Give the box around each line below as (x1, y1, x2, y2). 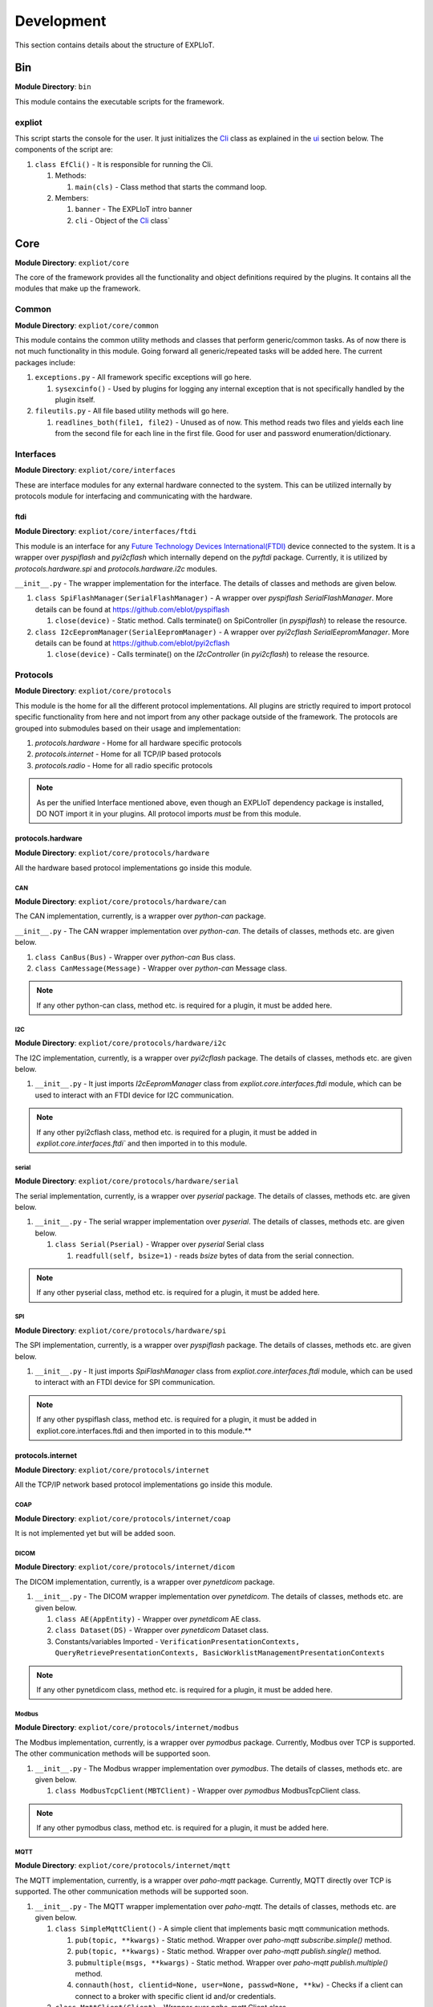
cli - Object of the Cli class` (75, 215, 170, 225)
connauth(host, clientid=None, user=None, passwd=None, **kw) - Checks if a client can (75, 1980, 403, 1990)
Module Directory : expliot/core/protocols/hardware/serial (14, 1176, 240, 1186)
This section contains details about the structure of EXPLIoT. (14, 40, 215, 50)
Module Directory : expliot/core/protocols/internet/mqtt (14, 1861, 231, 1871)
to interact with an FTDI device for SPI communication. (34, 1378, 216, 1387)
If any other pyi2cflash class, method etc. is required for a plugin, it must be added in (36, 1127, 318, 1137)
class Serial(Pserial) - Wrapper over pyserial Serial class (55, 1240, 265, 1249)
